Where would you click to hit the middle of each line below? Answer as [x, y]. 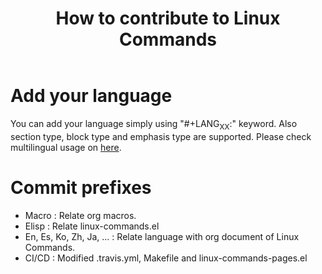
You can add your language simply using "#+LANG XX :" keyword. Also [154, 124]
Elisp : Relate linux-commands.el [92, 226]
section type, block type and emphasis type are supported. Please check [161, 136]
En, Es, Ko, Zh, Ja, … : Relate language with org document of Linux [162, 236]
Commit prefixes [81, 187]
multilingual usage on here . [66, 147]
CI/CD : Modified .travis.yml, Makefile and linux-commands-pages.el [166, 258]
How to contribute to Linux [168, 18]
